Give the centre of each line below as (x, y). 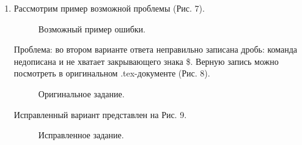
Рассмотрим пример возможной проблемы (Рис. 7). (109, 8)
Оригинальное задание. (81, 93)
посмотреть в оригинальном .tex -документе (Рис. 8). (112, 73)
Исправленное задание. (81, 135)
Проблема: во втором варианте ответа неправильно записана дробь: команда (156, 49)
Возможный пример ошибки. (92, 28)
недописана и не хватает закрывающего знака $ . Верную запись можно (146, 61)
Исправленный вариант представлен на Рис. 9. (100, 114)
